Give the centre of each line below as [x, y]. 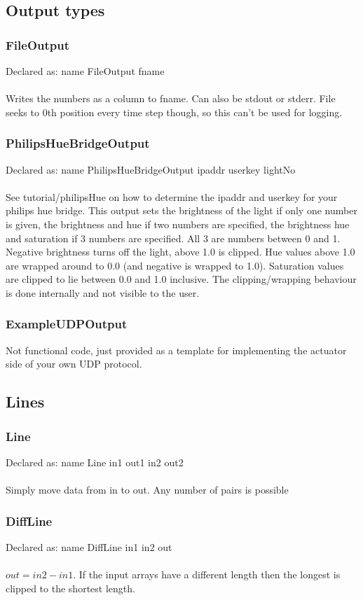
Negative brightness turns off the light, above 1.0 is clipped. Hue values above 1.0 [180, 252]
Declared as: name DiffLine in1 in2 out [89, 546]
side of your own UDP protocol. [74, 364]
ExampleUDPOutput [67, 324]
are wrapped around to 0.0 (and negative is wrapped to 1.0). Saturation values [175, 265]
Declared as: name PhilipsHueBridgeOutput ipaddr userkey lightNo [151, 169]
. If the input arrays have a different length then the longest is [207, 574]
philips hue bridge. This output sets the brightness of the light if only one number [181, 210]
